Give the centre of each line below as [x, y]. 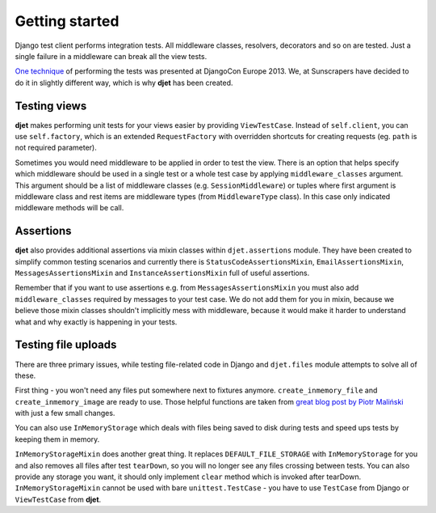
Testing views [51, 106]
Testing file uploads [66, 345]
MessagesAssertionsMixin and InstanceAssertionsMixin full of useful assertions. [162, 273]
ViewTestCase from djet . [58, 499]
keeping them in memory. [57, 439]
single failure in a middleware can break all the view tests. [111, 56]
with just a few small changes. [65, 413]
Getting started [67, 21]
